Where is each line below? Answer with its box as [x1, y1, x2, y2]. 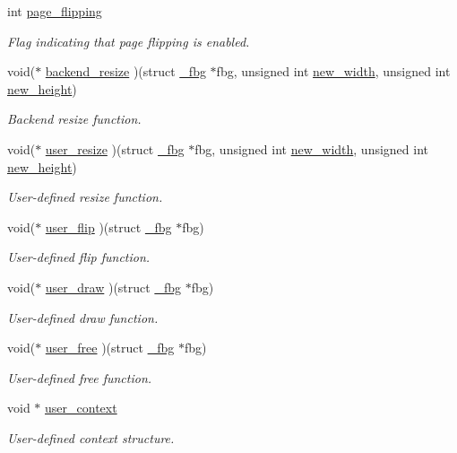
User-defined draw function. [7, 308, 159, 327]
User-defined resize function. [7, 187, 163, 206]
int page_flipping [7, 2, 102, 20]
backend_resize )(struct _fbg [45, 62, 206, 81]
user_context [45, 398, 117, 417]
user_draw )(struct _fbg [45, 277, 181, 296]
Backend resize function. [7, 109, 142, 128]
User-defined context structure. [7, 428, 175, 447]
